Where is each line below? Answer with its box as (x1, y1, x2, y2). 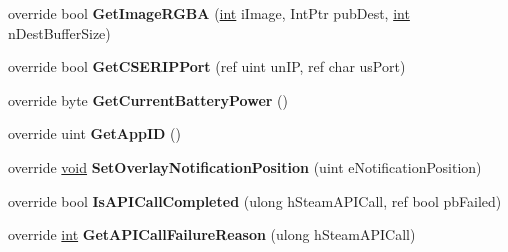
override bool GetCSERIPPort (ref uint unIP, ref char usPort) (8, 56, 406, 77)
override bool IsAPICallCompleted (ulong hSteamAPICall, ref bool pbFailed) (8, 190, 502, 211)
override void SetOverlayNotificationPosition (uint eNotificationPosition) (8, 156, 482, 177)
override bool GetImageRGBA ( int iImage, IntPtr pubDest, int (8, 3, 410, 23)
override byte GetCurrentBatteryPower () (8, 89, 288, 110)
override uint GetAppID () (8, 123, 181, 144)
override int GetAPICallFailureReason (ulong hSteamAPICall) (8, 224, 416, 245)
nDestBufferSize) (8, 22, 111, 43)
